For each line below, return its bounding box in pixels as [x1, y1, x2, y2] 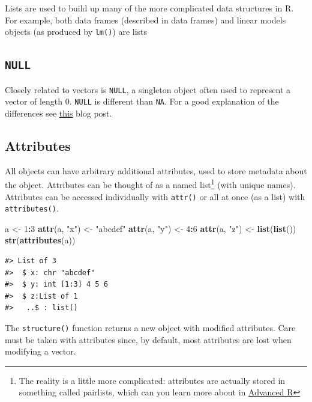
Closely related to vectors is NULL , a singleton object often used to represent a [5, 83, 291, 96]
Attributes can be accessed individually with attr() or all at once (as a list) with [5, 190, 305, 203]
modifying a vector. [5, 345, 76, 358]
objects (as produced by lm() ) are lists [5, 25, 148, 38]
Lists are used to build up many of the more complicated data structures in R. [5, 2, 294, 14]
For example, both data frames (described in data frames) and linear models [5, 13, 286, 26]
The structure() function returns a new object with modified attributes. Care [5, 321, 296, 334]
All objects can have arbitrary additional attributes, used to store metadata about [5, 164, 307, 177]
